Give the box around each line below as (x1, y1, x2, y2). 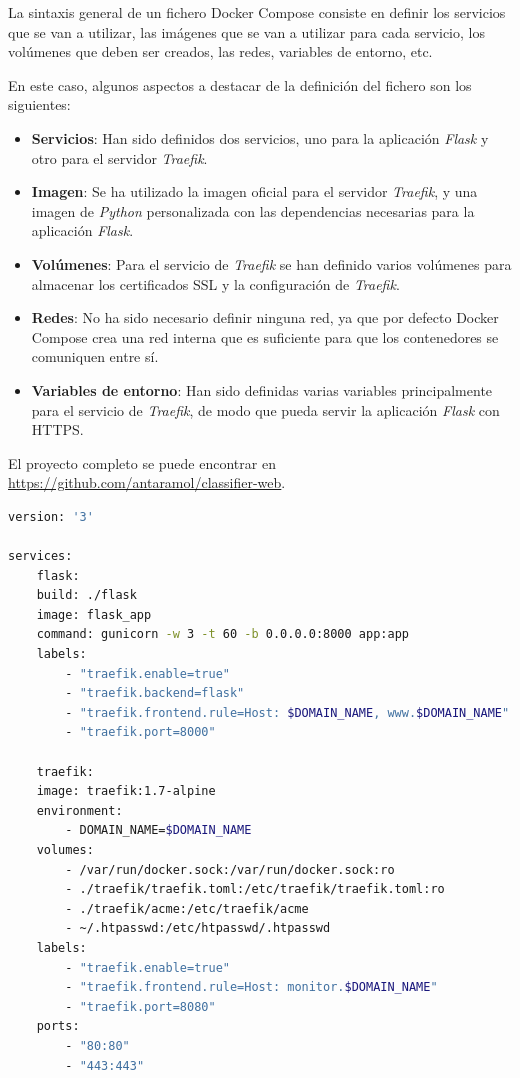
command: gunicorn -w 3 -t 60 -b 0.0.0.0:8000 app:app (36, 627, 409, 642)
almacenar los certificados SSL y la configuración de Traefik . (31, 273, 400, 294)
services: (8, 549, 73, 564)
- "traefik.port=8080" (65, 999, 216, 1014)
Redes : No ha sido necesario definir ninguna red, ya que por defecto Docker (31, 307, 499, 328)
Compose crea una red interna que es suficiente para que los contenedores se (31, 326, 499, 347)
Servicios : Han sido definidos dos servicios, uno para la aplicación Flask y (31, 127, 489, 148)
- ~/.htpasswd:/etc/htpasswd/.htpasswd (65, 921, 331, 936)
